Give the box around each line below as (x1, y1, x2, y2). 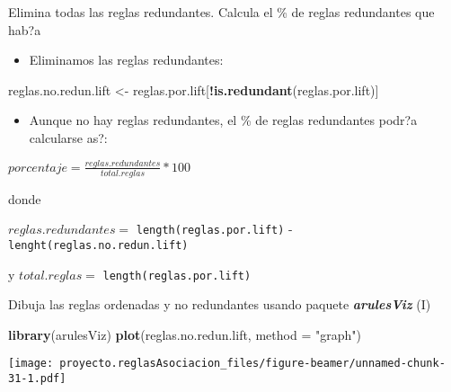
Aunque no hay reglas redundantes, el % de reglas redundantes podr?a (29, 111, 418, 129)
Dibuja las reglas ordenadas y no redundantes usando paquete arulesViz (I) (8, 295, 431, 314)
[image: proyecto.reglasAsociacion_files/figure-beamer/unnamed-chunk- (8, 357, 446, 370)
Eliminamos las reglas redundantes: (29, 50, 224, 69)
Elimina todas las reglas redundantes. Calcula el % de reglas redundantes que (8, 3, 435, 21)
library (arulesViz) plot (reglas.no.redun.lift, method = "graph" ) (8, 325, 361, 343)
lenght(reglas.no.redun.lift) (8, 238, 189, 252)
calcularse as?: (29, 128, 108, 147)
